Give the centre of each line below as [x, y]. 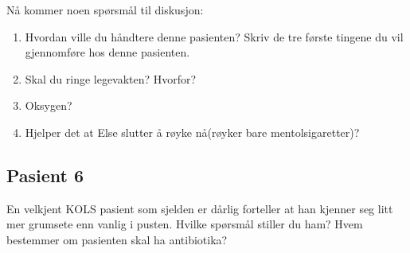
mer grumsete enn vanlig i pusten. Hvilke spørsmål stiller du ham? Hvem [185, 224]
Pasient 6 [45, 175]
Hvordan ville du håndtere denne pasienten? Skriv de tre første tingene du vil [214, 36]
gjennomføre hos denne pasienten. [107, 52]
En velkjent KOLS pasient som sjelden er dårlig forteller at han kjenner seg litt [200, 208]
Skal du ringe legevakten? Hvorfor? [111, 78]
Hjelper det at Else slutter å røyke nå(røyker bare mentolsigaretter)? [192, 132]
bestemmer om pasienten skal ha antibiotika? [117, 239]
